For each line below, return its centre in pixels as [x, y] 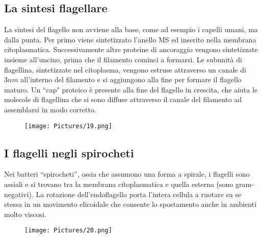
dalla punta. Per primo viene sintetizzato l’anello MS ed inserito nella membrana [130, 39]
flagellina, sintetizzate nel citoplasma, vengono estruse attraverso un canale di [125, 69]
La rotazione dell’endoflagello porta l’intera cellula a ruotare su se [139, 194]
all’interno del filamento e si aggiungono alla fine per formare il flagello [131, 79]
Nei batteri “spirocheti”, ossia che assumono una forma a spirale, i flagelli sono [127, 174]
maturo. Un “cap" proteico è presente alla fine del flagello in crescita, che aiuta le [131, 89]
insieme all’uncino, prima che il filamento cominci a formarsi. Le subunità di [123, 59]
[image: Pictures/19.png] [68, 126]
